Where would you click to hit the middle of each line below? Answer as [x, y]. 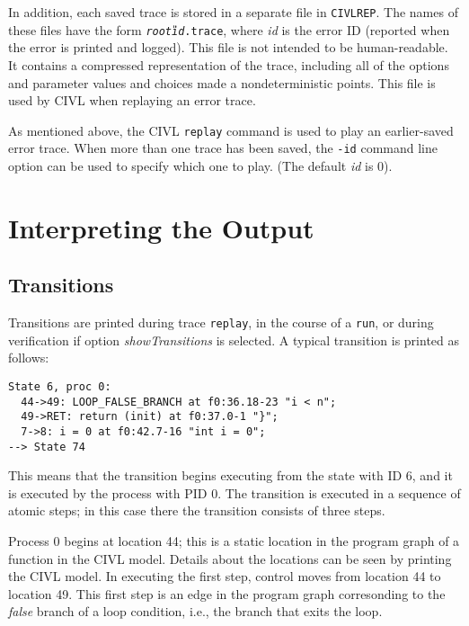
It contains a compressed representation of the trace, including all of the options [229, 64]
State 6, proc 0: [60, 387]
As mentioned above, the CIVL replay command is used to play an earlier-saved [231, 130]
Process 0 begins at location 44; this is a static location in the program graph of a [234, 541]
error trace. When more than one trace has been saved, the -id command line [223, 148]
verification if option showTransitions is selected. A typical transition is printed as [234, 340]
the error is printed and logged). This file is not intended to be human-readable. [228, 47]
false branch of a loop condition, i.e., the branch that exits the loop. [195, 611]
